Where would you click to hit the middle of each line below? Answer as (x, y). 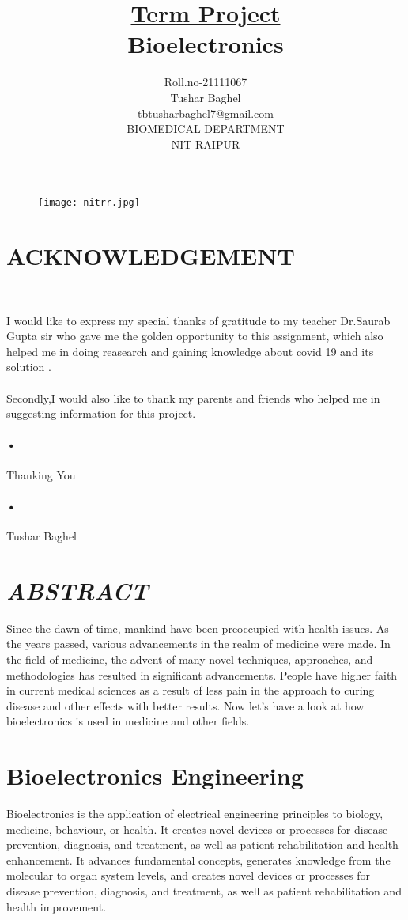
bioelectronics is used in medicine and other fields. (128, 721)
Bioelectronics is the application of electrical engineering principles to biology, (195, 813)
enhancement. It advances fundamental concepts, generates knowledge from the (198, 859)
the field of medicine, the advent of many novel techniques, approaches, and (190, 659)
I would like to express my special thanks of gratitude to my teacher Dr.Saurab (198, 320)
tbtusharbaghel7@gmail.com (206, 113)
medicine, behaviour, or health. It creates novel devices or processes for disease (197, 829)
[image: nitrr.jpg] (89, 203)
